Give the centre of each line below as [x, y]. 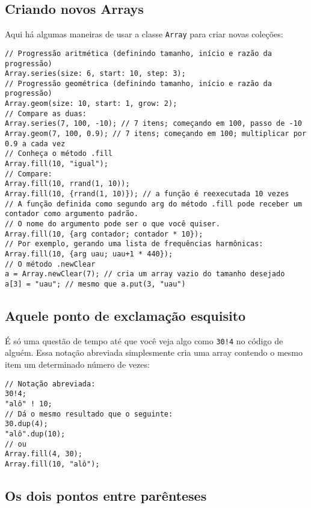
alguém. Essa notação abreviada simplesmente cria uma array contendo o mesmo [154, 352]
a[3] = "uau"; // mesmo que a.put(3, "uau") [95, 284]
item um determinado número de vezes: [77, 364]
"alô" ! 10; [29, 404]
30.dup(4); [26, 424]
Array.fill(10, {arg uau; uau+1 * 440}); [89, 254]
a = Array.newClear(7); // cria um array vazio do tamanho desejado [145, 274]
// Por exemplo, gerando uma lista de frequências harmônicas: [134, 244]
